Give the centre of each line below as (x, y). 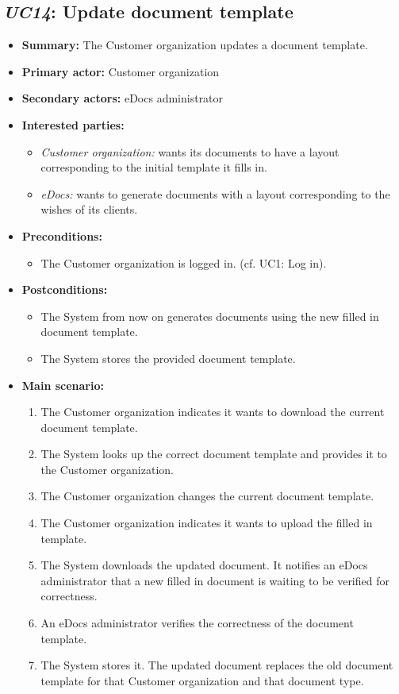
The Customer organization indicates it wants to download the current (213, 412)
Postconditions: (65, 289)
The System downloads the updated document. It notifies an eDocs (204, 565)
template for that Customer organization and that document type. (202, 680)
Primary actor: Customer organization (121, 71)
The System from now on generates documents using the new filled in (210, 316)
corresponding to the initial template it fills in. (154, 167)
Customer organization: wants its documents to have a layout (190, 151)
